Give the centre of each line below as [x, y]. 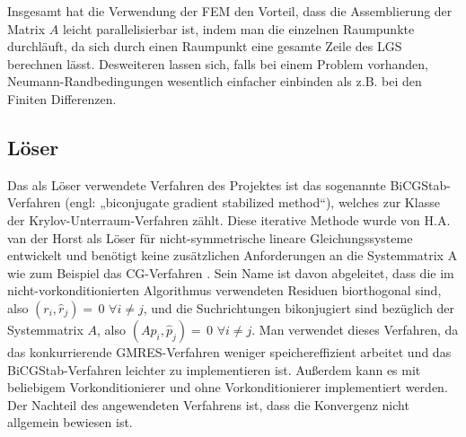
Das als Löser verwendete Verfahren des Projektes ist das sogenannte [197, 184]
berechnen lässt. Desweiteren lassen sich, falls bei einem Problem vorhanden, [218, 63]
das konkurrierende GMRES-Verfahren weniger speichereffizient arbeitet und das [229, 351]
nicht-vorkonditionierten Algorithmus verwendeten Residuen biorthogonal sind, [224, 290]
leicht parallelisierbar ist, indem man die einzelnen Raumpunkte [238, 28]
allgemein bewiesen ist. [70, 422]
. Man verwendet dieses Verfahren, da [355, 329]
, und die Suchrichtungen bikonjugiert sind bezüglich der [299, 307]
